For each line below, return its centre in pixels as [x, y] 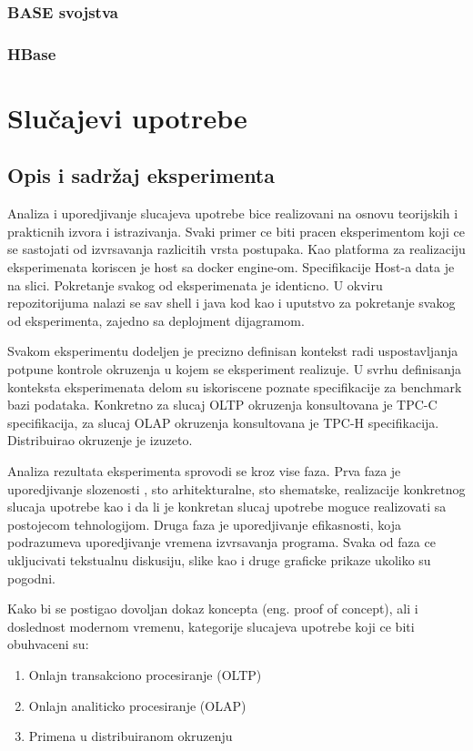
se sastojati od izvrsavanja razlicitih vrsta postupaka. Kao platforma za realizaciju [236, 249]
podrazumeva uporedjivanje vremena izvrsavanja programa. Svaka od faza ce [221, 542]
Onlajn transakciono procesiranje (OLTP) [145, 674]
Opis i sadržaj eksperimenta [141, 175]
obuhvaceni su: [48, 644]
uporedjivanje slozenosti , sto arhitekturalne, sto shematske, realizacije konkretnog [236, 488]
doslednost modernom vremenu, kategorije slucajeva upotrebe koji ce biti [211, 626]
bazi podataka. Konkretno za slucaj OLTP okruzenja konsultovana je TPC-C [222, 405]
